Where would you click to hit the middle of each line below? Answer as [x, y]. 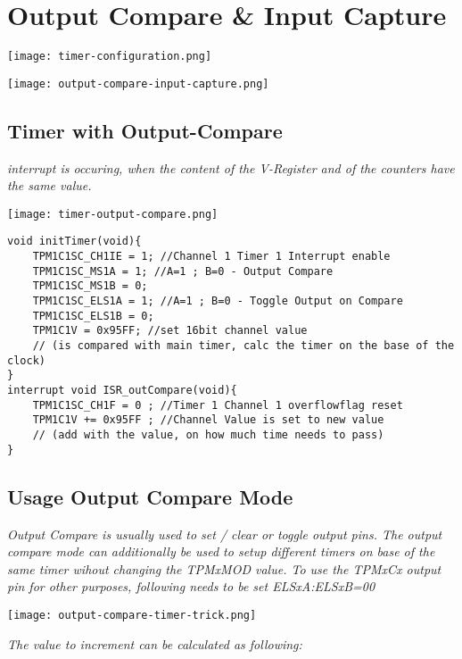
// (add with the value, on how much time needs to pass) [208, 435]
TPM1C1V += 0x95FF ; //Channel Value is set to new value [208, 420]
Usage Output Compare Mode [150, 496]
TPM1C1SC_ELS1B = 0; [93, 316]
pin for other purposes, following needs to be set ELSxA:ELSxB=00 [191, 586]
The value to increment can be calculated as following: [155, 643]
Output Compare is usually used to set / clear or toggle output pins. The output [225, 534]
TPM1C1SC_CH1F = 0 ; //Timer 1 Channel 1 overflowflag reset [218, 405]
